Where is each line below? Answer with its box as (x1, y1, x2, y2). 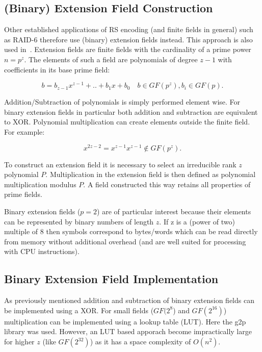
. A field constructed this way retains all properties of (83, 179, 251, 189)
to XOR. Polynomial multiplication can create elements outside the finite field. (4, 116, 250, 127)
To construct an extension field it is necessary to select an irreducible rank (4, 159, 237, 169)
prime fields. (4, 189, 42, 199)
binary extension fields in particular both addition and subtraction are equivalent (4, 106, 258, 117)
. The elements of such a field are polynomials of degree (24, 54, 198, 64)
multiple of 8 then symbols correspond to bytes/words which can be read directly (4, 226, 258, 237)
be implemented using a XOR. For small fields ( (4, 305, 154, 315)
